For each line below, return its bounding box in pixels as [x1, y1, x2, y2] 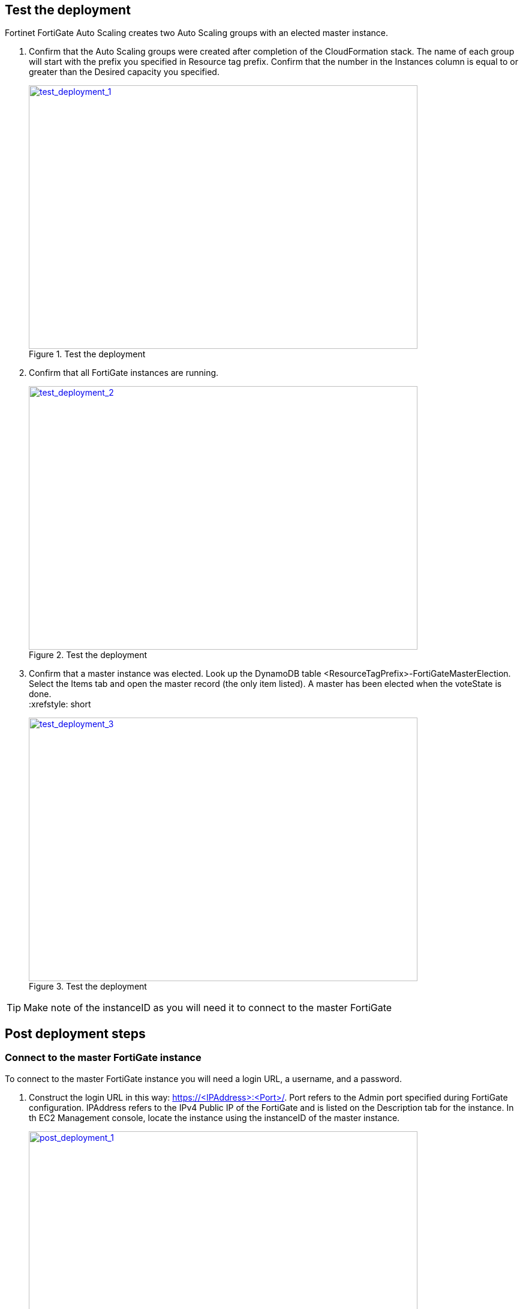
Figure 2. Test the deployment [29, 650, 148, 661]
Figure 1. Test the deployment [29, 349, 146, 360]
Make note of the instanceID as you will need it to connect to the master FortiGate [23, 1002, 392, 1014]
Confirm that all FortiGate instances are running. [29, 367, 219, 378]
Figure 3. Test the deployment [29, 981, 147, 992]
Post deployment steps [5, 1026, 146, 1041]
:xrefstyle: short [29, 699, 91, 710]
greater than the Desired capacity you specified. [29, 67, 220, 77]
